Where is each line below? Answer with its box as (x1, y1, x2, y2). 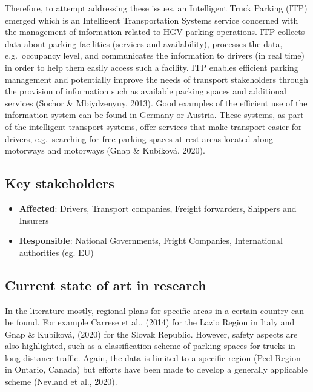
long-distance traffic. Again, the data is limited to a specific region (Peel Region (5, 351, 301, 364)
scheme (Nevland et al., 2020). (5, 375, 117, 388)
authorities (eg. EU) (19, 246, 94, 258)
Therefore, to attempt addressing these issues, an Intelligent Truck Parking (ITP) (5, 2, 308, 14)
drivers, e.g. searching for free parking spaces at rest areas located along (5, 132, 273, 145)
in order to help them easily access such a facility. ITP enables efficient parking (5, 60, 298, 73)
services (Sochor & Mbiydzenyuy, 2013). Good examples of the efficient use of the (5, 96, 308, 109)
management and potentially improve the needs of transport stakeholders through (5, 73, 309, 85)
